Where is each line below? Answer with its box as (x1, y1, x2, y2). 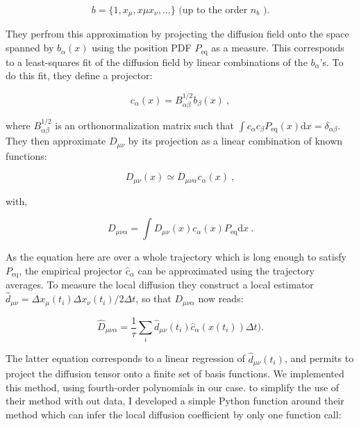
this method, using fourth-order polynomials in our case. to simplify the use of (6, 379, 340, 394)
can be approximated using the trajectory (137, 263, 315, 277)
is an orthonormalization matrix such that (55, 117, 235, 132)
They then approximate (6, 133, 106, 148)
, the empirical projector (19, 263, 123, 277)
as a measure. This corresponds (211, 40, 344, 55)
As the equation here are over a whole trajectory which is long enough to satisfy (6, 249, 347, 264)
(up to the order (178, 6, 248, 15)
